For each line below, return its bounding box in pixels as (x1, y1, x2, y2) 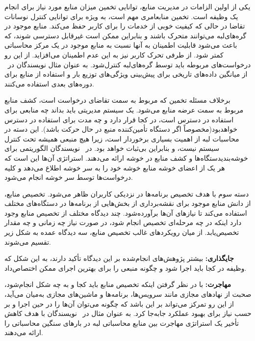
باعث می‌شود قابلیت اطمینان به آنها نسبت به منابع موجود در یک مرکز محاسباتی (4, 40, 237, 50)
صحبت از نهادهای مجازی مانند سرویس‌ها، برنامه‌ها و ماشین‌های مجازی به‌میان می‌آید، (4, 289, 252, 299)
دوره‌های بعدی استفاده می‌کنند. (4, 78, 94, 88)
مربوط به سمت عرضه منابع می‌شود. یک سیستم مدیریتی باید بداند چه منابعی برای (4, 104, 244, 114)
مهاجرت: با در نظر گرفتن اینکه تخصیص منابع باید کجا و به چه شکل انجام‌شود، (4, 279, 231, 289)
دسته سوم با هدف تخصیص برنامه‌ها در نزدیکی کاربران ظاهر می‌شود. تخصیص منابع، (4, 188, 249, 199)
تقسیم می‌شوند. (4, 236, 51, 247)
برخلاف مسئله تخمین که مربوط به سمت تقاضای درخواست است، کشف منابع (4, 95, 230, 105)
